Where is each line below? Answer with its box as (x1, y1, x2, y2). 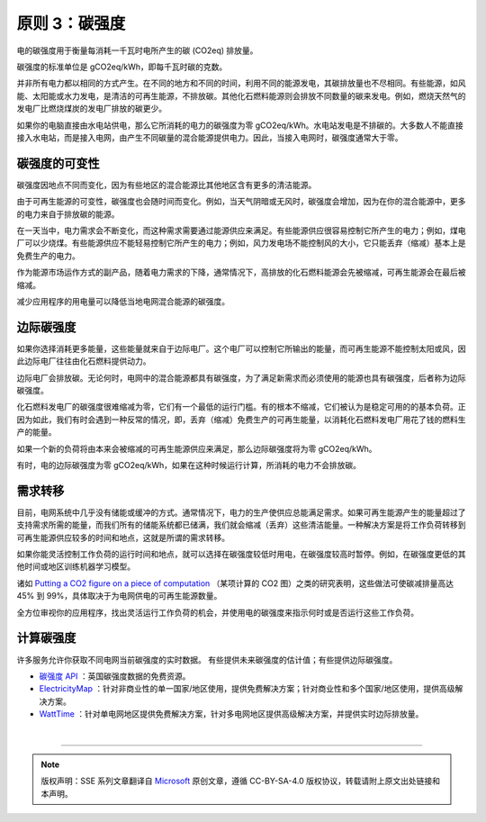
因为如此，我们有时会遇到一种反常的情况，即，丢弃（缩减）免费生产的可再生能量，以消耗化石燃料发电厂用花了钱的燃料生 (16, 414, 466, 425)
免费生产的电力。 (16, 250, 80, 261)
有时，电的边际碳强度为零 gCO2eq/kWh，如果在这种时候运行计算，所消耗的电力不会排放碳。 (16, 459, 362, 470)
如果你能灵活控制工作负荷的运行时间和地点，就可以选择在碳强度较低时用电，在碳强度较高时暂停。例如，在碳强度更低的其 (16, 549, 466, 560)
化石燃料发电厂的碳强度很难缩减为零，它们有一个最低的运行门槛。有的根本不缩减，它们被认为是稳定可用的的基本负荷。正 (16, 402, 466, 412)
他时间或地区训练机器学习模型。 (16, 561, 135, 572)
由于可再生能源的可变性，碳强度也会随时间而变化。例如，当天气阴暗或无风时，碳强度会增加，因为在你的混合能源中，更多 (16, 196, 466, 207)
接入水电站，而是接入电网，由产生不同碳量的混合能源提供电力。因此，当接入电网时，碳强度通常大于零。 (16, 131, 403, 143)
